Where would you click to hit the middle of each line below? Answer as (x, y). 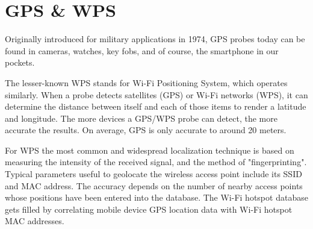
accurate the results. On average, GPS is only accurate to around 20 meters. (146, 130)
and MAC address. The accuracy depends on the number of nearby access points (154, 185)
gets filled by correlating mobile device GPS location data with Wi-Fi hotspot (149, 209)
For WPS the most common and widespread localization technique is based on (150, 150)
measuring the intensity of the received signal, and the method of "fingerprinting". (156, 162)
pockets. (20, 62)
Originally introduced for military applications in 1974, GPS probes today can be (155, 39)
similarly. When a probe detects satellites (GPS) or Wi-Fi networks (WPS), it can (156, 94)
